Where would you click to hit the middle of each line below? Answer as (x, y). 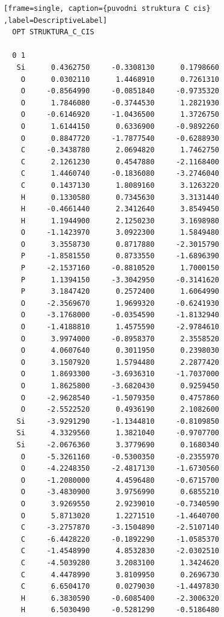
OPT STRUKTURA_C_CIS (53, 32)
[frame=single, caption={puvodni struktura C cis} (107, 8)
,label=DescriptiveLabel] (55, 20)
